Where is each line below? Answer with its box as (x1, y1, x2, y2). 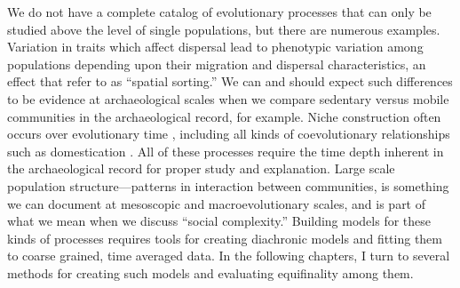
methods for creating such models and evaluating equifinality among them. (7, 263, 414, 282)
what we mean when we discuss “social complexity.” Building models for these (7, 212, 432, 230)
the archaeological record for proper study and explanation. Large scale (7, 159, 395, 178)
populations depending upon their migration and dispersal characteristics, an (7, 54, 426, 73)
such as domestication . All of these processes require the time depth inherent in (7, 141, 444, 160)
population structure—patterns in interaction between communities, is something (7, 176, 449, 195)
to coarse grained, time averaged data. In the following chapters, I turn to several (7, 246, 450, 265)
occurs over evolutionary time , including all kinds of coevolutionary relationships (7, 124, 450, 143)
